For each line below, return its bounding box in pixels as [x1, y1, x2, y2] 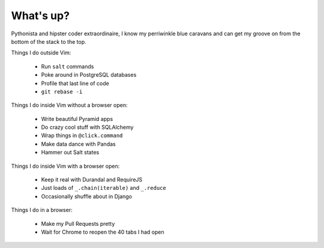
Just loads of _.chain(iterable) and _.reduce [41, 185, 166, 192]
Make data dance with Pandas [41, 140, 116, 147]
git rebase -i [41, 88, 83, 95]
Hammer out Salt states [41, 149, 100, 156]
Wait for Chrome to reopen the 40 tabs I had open [41, 228, 164, 235]
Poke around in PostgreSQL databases [41, 71, 137, 78]
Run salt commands [41, 63, 94, 70]
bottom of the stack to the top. [11, 38, 86, 45]
